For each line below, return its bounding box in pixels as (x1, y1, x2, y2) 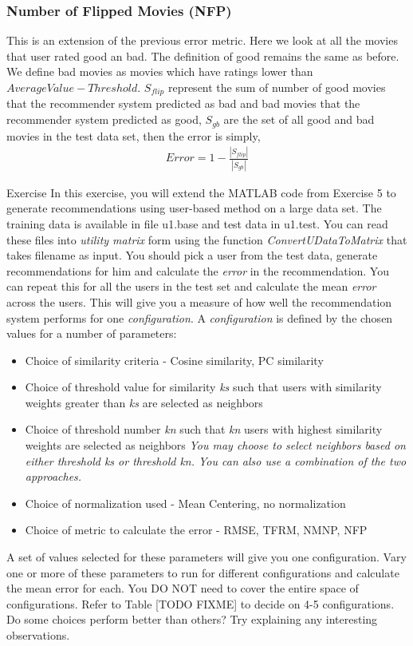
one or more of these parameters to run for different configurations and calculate (6, 564, 399, 581)
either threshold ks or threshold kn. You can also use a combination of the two (25, 452, 407, 469)
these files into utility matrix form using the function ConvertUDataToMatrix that (6, 231, 407, 248)
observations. (6, 627, 70, 643)
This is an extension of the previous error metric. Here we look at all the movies (6, 32, 398, 49)
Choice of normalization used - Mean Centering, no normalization (25, 494, 346, 511)
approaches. (25, 468, 82, 485)
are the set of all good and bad (223, 111, 375, 128)
